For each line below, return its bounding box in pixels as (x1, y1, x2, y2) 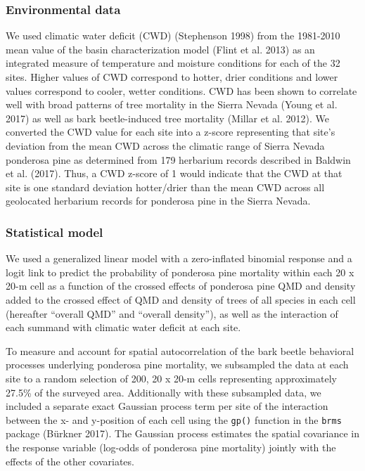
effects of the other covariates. (6, 453, 134, 468)
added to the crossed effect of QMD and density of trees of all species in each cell (6, 292, 356, 307)
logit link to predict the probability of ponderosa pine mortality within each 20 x (6, 264, 354, 279)
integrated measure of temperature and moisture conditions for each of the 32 (6, 56, 340, 70)
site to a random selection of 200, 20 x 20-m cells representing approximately (6, 370, 337, 385)
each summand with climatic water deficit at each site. (6, 320, 241, 335)
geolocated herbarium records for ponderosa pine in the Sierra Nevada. (6, 193, 311, 208)
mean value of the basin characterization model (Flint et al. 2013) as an (6, 41, 315, 56)
